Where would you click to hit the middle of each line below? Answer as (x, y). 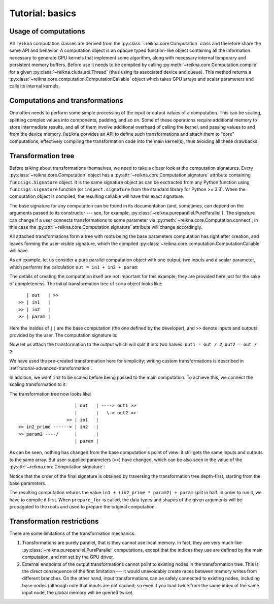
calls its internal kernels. (35, 86)
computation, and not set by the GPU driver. (68, 557)
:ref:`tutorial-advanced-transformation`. (51, 368)
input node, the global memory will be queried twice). (78, 593)
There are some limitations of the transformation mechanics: (73, 533)
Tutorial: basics (43, 13)
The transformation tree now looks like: (50, 394)
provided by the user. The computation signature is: (63, 335)
